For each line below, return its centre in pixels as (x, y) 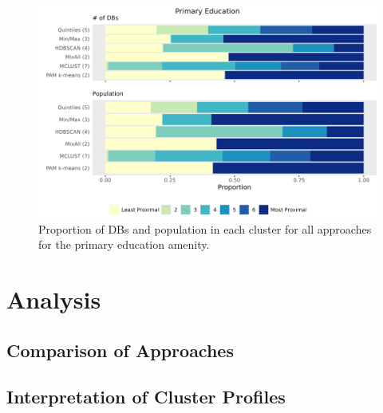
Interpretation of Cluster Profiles (146, 397)
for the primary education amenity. (124, 244)
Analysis (54, 299)
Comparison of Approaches (120, 350)
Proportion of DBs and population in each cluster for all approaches (205, 228)
